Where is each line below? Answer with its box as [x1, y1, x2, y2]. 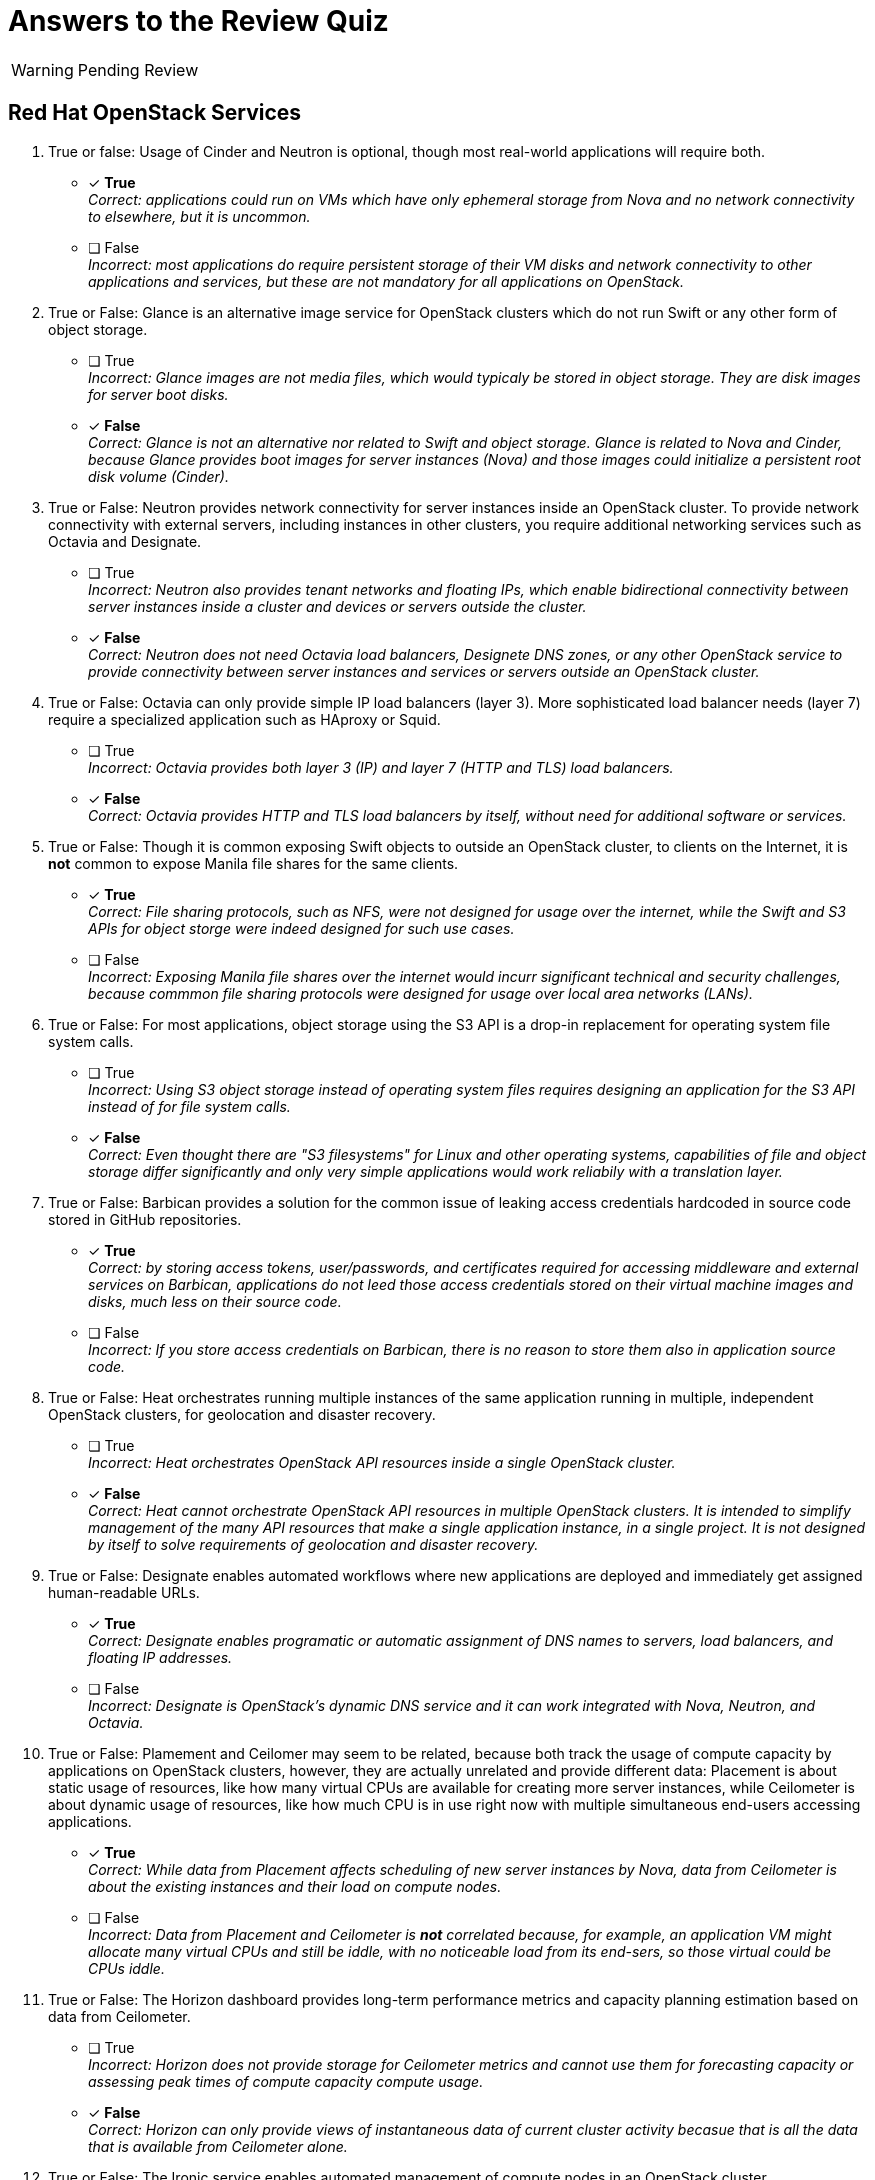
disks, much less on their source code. [88, 1292, 342, 1310]
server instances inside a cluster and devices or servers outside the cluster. [88, 597, 587, 615]
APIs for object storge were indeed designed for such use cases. [88, 919, 515, 937]
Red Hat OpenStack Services [8, 100, 302, 126]
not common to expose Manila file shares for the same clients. [48, 854, 459, 872]
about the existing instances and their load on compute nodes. [88, 1877, 502, 1895]
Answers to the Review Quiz [8, 4, 389, 38]
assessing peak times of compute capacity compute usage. [88, 2072, 484, 2090]
